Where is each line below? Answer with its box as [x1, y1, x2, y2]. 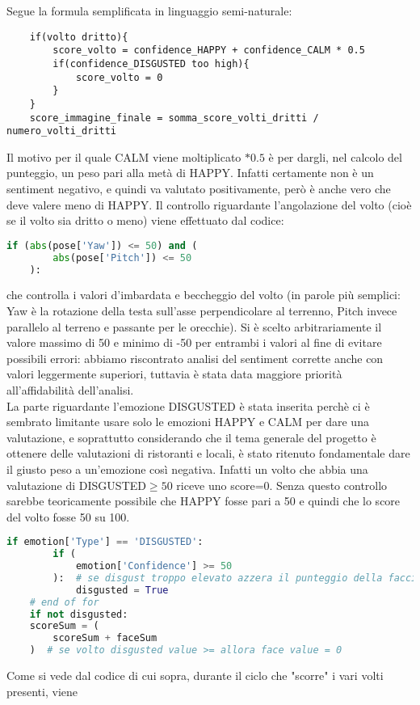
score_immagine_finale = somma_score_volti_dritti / [29, 112, 319, 124]
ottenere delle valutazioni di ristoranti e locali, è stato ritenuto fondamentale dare [6, 445, 410, 462]
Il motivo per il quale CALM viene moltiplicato [6, 148, 241, 165]
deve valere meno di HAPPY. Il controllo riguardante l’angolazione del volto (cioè [6, 196, 412, 213]
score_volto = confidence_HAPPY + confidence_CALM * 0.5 [52, 44, 365, 57]
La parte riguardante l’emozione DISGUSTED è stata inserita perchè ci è [6, 397, 370, 414]
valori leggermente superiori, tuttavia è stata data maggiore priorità [6, 365, 342, 382]
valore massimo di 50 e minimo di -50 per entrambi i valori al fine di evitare [6, 334, 382, 351]
